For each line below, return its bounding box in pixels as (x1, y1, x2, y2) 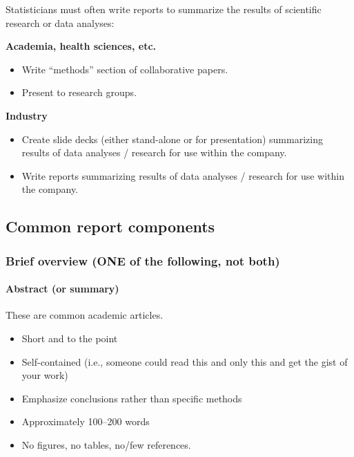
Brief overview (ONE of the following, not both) (6, 252, 280, 269)
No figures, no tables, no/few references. (21, 437, 191, 451)
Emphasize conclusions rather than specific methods (21, 391, 242, 405)
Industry (6, 108, 48, 122)
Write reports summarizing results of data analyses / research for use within (21, 168, 344, 183)
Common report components (6, 216, 215, 237)
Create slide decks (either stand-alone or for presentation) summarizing (21, 131, 323, 146)
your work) (21, 368, 68, 382)
